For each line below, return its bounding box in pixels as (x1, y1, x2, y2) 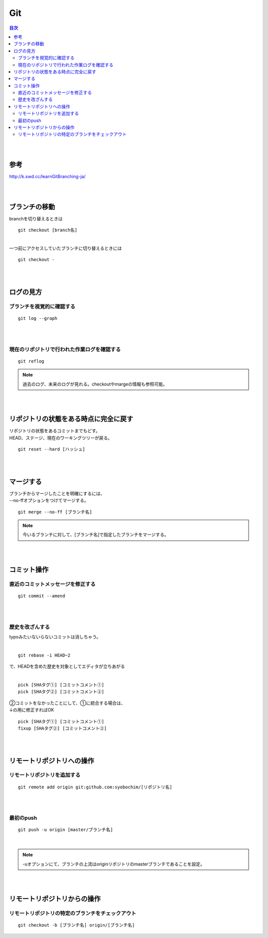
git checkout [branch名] (18, 227, 78, 233)
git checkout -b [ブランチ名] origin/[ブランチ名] (18, 923, 135, 928)
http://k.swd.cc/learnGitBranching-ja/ (9, 174, 86, 180)
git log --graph (18, 316, 58, 321)
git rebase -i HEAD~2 (18, 652, 70, 658)
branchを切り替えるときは (9, 215, 63, 221)
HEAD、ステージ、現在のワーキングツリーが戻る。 (9, 435, 113, 441)
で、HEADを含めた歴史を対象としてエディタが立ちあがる (9, 663, 125, 669)
